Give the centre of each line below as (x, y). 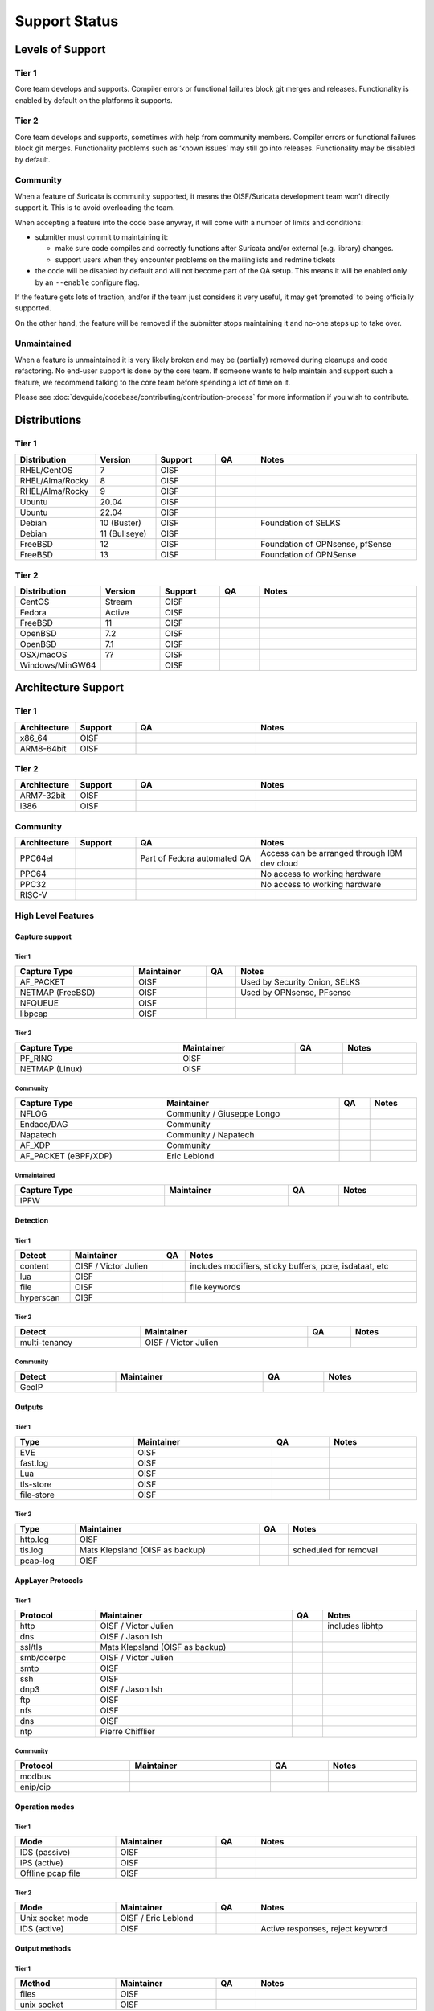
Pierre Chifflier (128, 1731)
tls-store (36, 1484)
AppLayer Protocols (49, 1581)
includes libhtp (355, 1626)
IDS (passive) (45, 1852)
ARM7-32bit (43, 796)
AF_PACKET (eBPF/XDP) (66, 1156)
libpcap (34, 1014)
